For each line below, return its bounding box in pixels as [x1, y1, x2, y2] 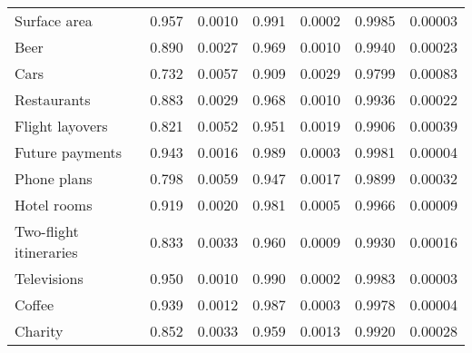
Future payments [15, 142, 123, 162]
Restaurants [15, 89, 91, 110]
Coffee [15, 294, 54, 315]
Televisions [15, 268, 84, 289]
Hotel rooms [15, 194, 93, 215]
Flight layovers [15, 115, 108, 136]
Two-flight [15, 221, 79, 241]
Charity [15, 320, 64, 341]
